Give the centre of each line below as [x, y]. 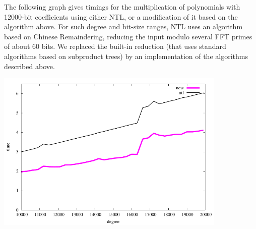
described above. [29, 66]
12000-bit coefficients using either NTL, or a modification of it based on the [121, 16]
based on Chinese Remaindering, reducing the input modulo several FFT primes [128, 36]
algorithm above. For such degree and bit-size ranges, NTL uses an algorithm [123, 26]
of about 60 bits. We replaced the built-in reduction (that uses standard [115, 46]
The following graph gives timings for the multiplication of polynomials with [122, 7]
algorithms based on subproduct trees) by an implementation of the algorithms [126, 56]
